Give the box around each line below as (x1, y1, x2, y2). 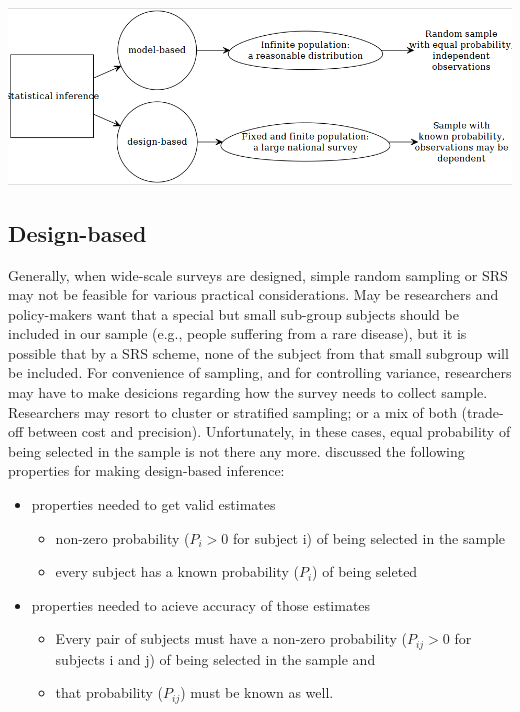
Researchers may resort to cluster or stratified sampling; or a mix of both (8, 401, 457, 422)
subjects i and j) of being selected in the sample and (55, 648, 376, 669)
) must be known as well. (180, 682, 334, 703)
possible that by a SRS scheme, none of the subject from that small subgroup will (8, 342, 509, 363)
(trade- (461, 401, 504, 422)
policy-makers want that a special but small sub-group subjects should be (8, 303, 459, 324)
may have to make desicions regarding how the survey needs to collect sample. (8, 382, 488, 403)
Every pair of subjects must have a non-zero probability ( (55, 628, 407, 649)
